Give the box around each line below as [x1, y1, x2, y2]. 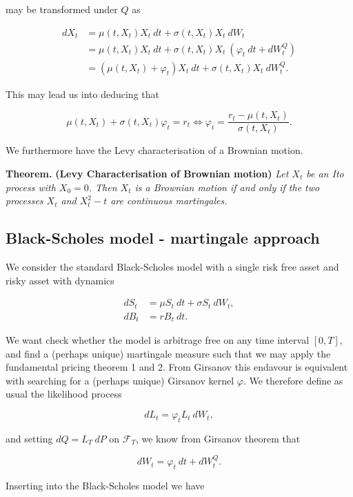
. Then [88, 179, 117, 194]
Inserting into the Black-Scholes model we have [6, 478, 205, 493]
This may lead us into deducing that [6, 86, 159, 101]
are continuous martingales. [110, 193, 228, 208]
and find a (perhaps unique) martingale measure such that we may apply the [6, 346, 331, 360]
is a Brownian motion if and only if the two [134, 179, 320, 194]
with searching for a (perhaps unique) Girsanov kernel [6, 373, 234, 387]
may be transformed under [6, 2, 118, 16]
